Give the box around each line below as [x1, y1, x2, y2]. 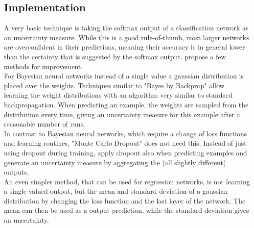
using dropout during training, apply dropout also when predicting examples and [4, 147, 247, 157]
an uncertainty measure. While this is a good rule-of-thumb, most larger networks [4, 32, 249, 42]
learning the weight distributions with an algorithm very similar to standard [4, 90, 232, 100]
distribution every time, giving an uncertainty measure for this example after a [4, 109, 240, 119]
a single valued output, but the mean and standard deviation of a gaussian [4, 186, 228, 196]
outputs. [4, 167, 29, 177]
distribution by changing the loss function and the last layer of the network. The [4, 195, 246, 205]
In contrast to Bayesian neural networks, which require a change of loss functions [4, 128, 247, 138]
